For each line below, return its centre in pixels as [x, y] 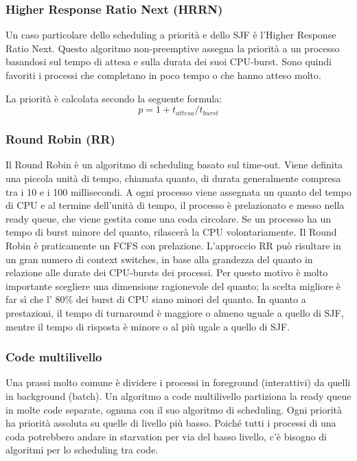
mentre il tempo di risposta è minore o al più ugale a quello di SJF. [148, 326]
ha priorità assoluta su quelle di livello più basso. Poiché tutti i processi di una [171, 423]
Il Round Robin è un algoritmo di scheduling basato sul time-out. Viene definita [174, 165]
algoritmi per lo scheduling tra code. [82, 450]
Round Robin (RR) [60, 139]
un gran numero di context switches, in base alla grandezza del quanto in [159, 259]
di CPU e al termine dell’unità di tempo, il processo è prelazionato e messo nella [175, 205]
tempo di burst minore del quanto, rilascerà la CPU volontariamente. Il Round [171, 232]
